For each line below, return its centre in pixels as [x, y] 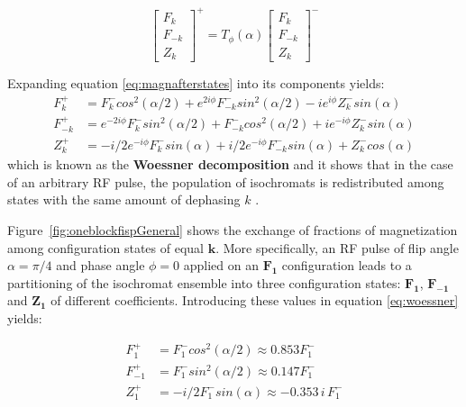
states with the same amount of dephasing [124, 199]
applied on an [221, 265]
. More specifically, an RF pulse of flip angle [337, 247]
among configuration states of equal [105, 247]
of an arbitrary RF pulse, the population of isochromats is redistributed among [226, 181]
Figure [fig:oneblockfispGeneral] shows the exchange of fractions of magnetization [233, 229]
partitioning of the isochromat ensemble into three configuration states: [204, 282]
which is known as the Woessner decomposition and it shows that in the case [230, 164]
